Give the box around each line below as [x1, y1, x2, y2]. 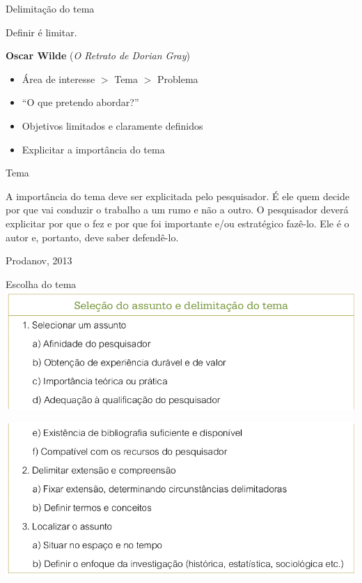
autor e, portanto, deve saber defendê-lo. [6, 229, 179, 244]
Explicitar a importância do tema [22, 142, 165, 156]
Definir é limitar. [6, 24, 77, 39]
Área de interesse [22, 71, 95, 86]
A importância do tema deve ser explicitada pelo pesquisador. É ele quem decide [6, 188, 350, 203]
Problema [157, 71, 198, 86]
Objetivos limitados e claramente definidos [22, 118, 203, 132]
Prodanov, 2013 [6, 253, 72, 268]
